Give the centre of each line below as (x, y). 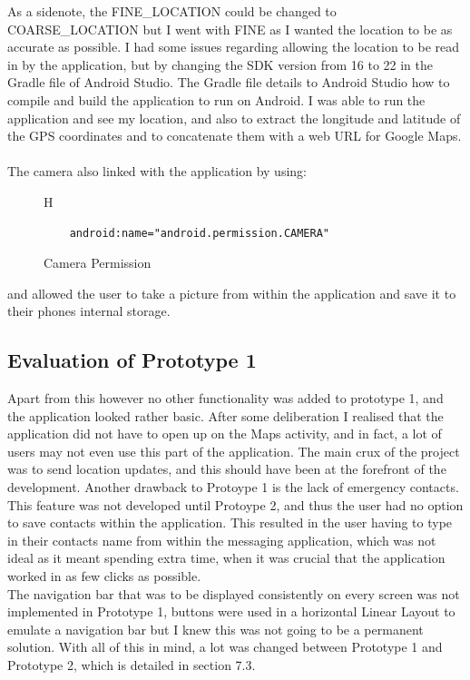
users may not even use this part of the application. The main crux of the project (234, 451)
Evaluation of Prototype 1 (132, 360)
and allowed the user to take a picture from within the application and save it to (232, 293)
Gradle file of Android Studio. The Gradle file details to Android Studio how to (229, 82)
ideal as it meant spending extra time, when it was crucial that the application (226, 558)
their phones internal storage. (89, 311)
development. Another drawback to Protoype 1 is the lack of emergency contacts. (233, 487)
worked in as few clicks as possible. (104, 576)
